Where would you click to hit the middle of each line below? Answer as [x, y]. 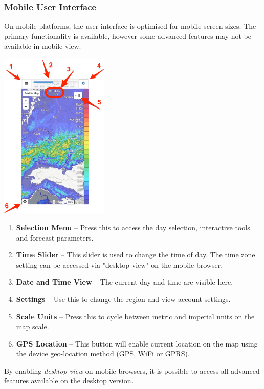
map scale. [32, 326]
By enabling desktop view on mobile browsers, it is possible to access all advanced [132, 370]
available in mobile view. [43, 46]
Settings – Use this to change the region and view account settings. [123, 299]
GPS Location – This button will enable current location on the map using [137, 343]
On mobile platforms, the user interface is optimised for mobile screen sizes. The [130, 26]
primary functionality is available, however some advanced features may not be [128, 36]
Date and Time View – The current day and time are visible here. [125, 282]
